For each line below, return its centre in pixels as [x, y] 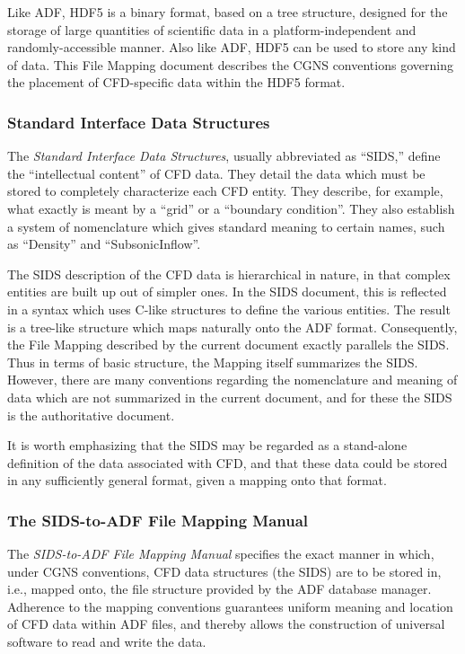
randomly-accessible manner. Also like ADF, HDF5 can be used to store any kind [232, 47]
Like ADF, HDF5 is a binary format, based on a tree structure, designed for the [228, 12]
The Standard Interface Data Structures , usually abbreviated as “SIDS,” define [224, 156]
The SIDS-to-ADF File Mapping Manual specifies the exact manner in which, [221, 554]
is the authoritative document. [91, 415]
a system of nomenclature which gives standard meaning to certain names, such [226, 226]
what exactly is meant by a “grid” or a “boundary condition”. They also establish [231, 208]
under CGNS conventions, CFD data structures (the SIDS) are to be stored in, [224, 571]
